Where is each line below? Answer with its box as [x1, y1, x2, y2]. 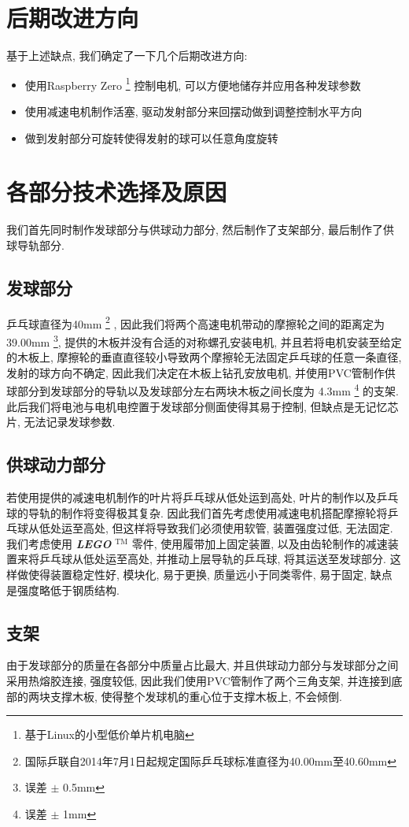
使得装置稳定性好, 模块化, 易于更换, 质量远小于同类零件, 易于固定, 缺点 [28, 566, 392, 582]
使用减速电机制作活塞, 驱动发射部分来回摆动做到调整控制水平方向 [24, 102, 363, 119]
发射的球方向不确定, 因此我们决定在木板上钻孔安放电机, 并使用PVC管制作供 [6, 364, 396, 380]
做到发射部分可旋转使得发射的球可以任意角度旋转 [24, 129, 278, 146]
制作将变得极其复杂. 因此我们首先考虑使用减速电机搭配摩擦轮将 [61, 504, 388, 521]
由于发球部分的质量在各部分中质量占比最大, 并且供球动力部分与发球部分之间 [6, 657, 399, 673]
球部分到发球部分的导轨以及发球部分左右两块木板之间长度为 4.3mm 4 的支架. [6, 380, 399, 399]
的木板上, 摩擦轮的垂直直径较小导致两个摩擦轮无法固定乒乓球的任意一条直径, [6, 349, 402, 365]
